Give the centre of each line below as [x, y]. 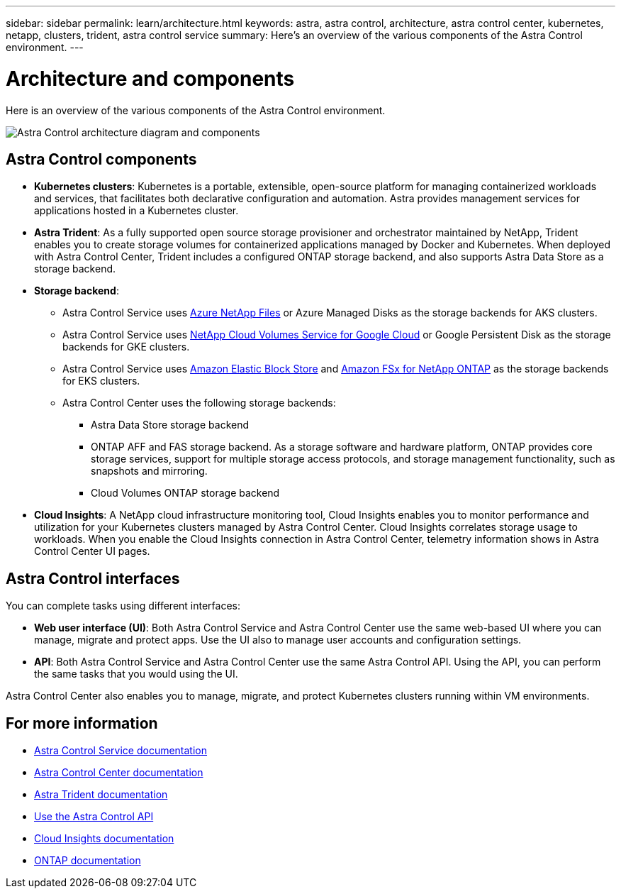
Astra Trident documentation [101, 795]
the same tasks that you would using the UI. [136, 674]
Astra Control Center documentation [119, 773]
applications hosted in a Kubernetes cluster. [136, 211]
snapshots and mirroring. [149, 471]
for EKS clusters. [101, 381]
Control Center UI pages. [92, 551]
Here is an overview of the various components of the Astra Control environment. [196, 110]
